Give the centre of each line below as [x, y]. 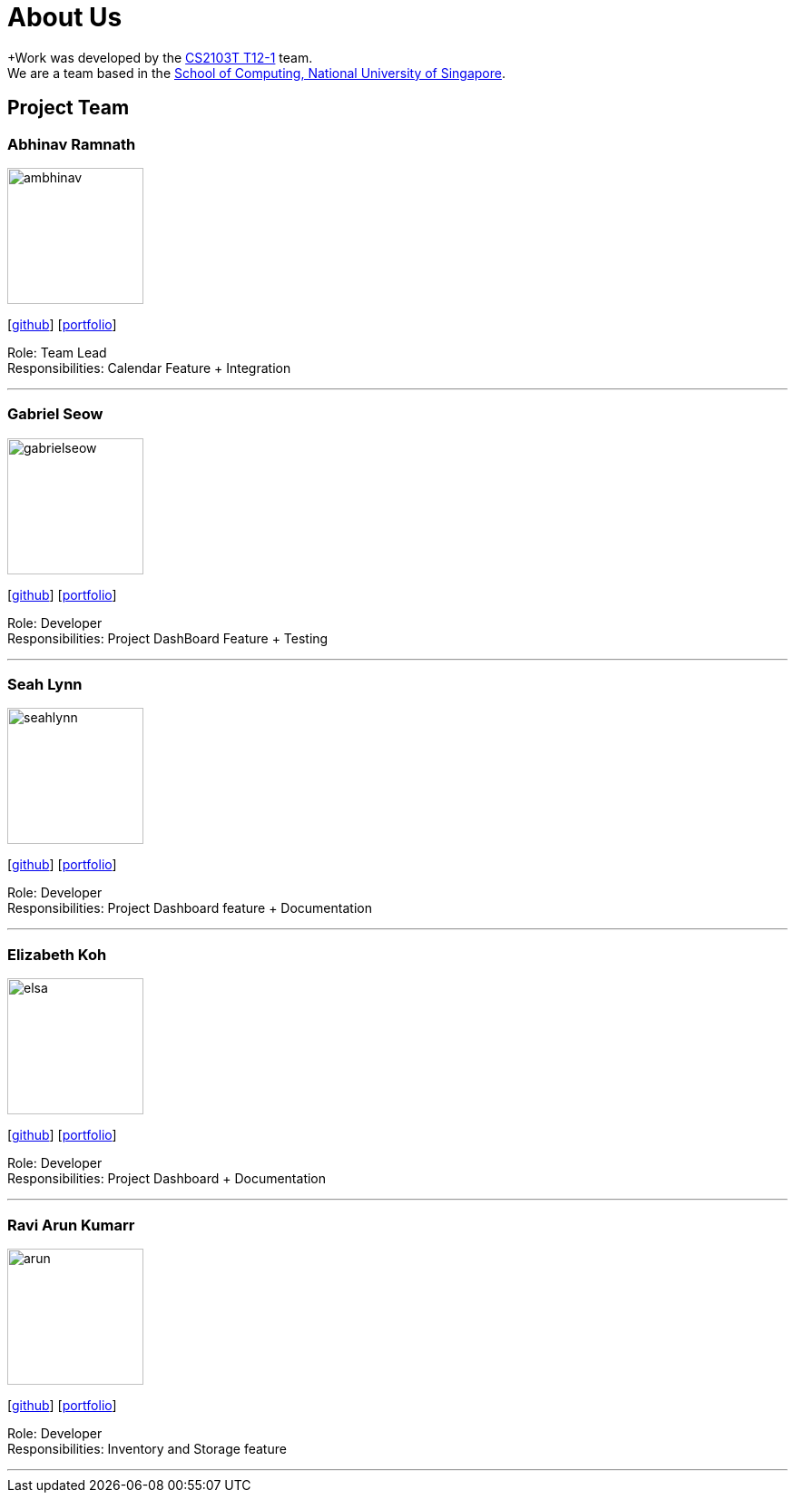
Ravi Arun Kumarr [71, 1225]
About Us [65, 17]
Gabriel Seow [55, 414]
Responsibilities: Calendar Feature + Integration [149, 368]
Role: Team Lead [57, 352]
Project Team [69, 108]
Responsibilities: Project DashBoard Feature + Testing [168, 638]
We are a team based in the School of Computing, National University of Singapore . [257, 73]
